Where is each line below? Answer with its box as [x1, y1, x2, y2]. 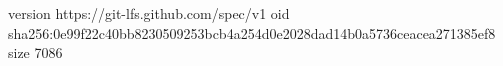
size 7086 [8, 42, 63, 63]
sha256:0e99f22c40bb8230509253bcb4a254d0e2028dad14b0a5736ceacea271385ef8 [8, 22, 496, 43]
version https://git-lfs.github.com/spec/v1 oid [8, 3, 290, 23]
